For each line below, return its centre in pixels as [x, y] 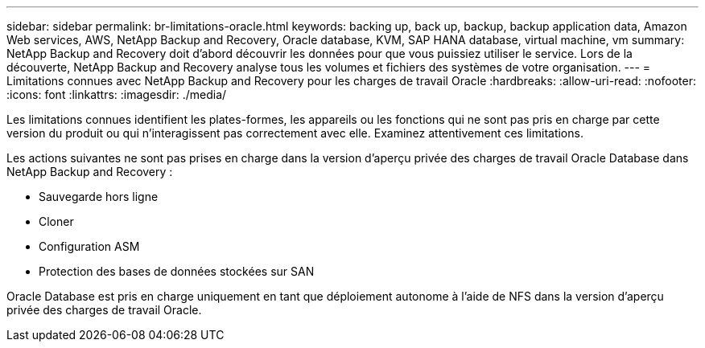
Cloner [56, 221]
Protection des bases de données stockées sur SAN [177, 271]
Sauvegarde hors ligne [99, 197]
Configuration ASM [89, 246]
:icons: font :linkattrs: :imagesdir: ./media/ [117, 94]
